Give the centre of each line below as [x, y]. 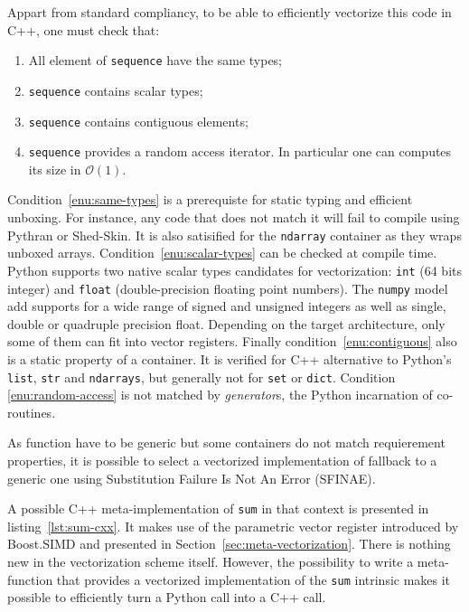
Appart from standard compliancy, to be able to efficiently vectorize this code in [230, 12]
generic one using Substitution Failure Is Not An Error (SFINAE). [192, 478]
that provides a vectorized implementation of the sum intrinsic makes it [253, 579]
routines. [32, 412]
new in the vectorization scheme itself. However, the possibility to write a [211, 561]
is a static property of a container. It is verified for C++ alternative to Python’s [230, 358]
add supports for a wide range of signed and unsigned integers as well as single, [227, 306]
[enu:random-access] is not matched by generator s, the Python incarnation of [220, 395]
